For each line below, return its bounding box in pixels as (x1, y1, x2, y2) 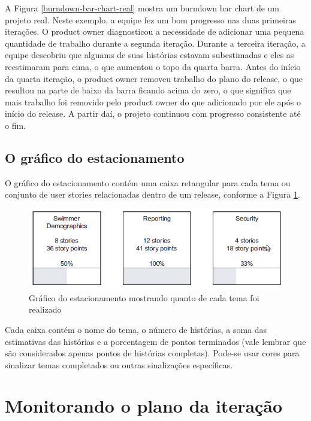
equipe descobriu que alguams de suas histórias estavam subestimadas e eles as (5, 49, 294, 61)
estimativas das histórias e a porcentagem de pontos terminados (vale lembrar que (5, 335, 306, 347)
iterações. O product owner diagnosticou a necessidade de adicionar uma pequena (5, 25, 304, 38)
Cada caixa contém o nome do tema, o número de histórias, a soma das (5, 323, 267, 335)
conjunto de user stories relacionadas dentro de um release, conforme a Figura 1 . (5, 188, 300, 201)
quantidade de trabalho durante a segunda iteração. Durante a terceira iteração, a (5, 37, 306, 49)
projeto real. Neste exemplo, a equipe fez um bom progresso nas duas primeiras (5, 13, 296, 26)
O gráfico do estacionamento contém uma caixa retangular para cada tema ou (5, 176, 291, 189)
